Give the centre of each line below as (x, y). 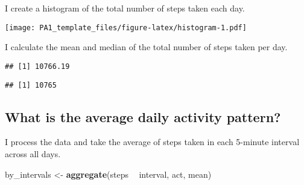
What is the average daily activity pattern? (143, 116)
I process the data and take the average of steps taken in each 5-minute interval (152, 142)
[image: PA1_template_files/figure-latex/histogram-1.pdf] (126, 28)
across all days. (33, 153)
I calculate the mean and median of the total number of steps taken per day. (146, 47)
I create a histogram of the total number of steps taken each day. (125, 8)
